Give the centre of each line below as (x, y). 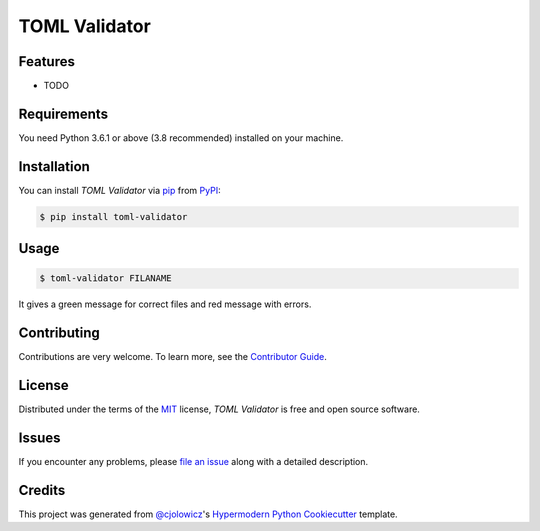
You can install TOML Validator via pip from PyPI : (119, 190)
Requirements (63, 113)
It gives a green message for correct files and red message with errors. (165, 304)
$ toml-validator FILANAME (105, 278)
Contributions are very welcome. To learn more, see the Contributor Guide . (172, 357)
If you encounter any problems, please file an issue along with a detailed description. (193, 462)
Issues (39, 438)
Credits (42, 490)
